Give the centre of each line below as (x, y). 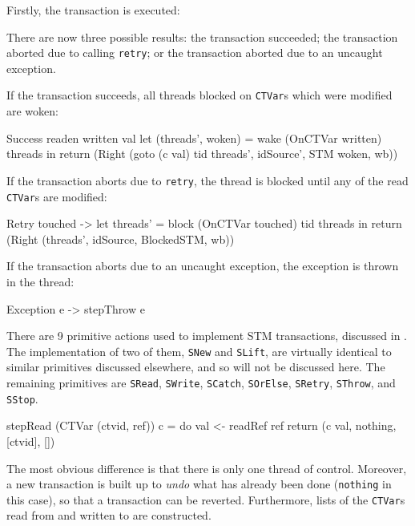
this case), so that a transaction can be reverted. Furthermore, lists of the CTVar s (206, 499)
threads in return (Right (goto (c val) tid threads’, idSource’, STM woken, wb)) (202, 154)
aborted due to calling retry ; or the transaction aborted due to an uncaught (195, 53)
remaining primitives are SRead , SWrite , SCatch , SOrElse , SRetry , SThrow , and (201, 382)
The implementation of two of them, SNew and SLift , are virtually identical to (199, 351)
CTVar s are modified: (57, 196)
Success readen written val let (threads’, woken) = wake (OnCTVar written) (194, 138)
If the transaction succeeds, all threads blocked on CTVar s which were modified (199, 95)
